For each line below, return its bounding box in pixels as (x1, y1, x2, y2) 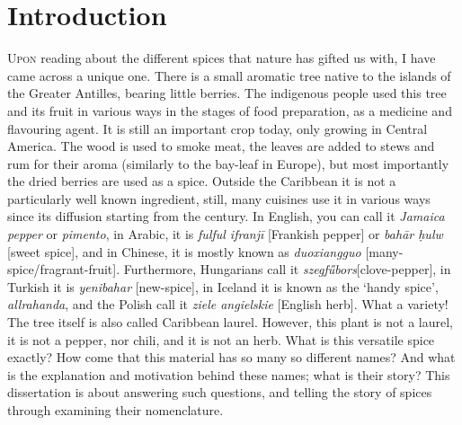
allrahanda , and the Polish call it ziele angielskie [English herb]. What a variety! (7, 295, 449, 314)
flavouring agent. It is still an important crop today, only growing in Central (7, 119, 428, 137)
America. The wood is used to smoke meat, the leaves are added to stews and (7, 137, 435, 155)
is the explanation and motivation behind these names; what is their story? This (7, 365, 450, 384)
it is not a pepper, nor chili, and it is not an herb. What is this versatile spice (7, 330, 435, 349)
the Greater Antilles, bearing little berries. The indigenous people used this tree (7, 84, 447, 102)
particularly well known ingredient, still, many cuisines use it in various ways (7, 189, 431, 208)
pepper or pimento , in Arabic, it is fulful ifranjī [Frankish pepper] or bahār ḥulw (7, 225, 443, 243)
